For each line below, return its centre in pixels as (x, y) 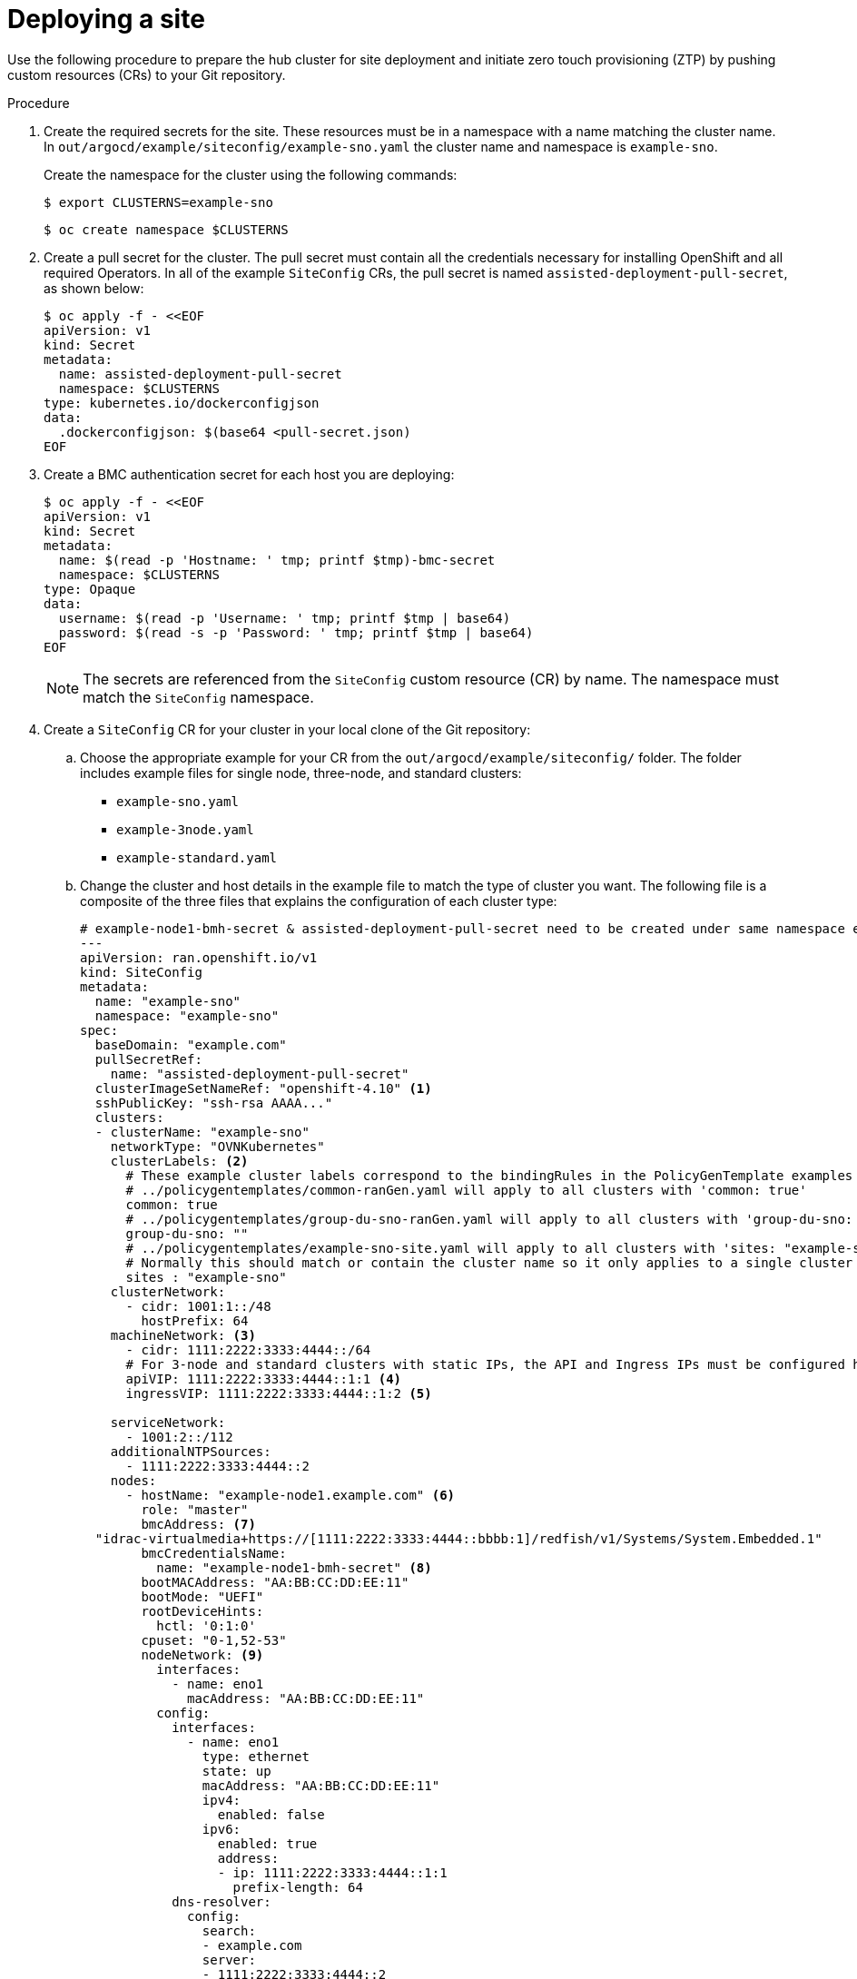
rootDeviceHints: (202, 1611)
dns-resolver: (222, 1901)
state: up (236, 1771)
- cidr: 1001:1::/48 (198, 1306)
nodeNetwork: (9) (202, 1654)
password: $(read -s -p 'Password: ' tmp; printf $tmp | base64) (296, 632)
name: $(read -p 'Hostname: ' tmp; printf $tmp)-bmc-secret (277, 560)
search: (229, 1930)
